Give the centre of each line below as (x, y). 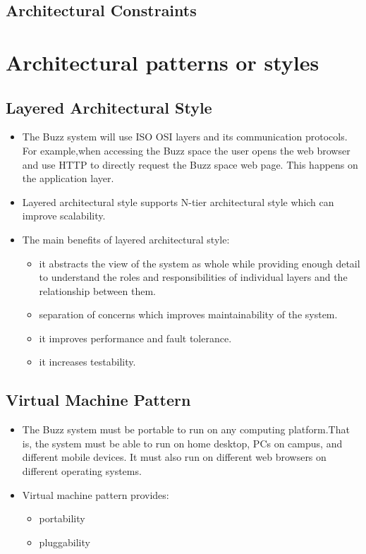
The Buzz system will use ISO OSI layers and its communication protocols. (185, 137)
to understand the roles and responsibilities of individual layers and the (193, 277)
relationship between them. (97, 290)
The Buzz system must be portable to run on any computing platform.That (186, 429)
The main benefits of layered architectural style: (126, 239)
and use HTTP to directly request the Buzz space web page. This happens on (190, 164)
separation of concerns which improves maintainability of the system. (188, 314)
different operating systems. (82, 471)
